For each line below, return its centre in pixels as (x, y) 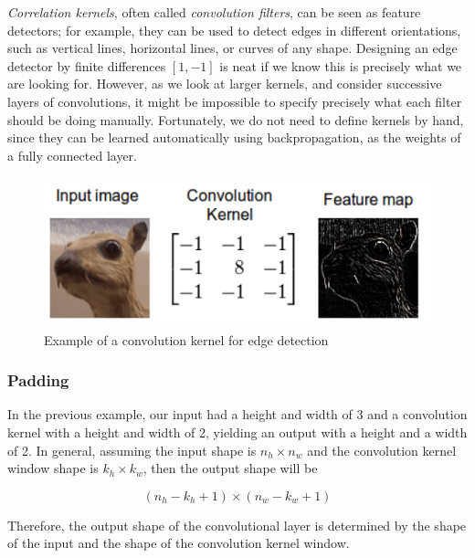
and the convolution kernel (382, 450)
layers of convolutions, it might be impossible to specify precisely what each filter (235, 101)
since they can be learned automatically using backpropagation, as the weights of (234, 137)
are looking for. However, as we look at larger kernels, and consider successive (225, 84)
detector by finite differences (87, 65)
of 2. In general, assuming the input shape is (132, 450)
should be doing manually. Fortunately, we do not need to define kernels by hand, (236, 119)
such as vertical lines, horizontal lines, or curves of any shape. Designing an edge (232, 48)
